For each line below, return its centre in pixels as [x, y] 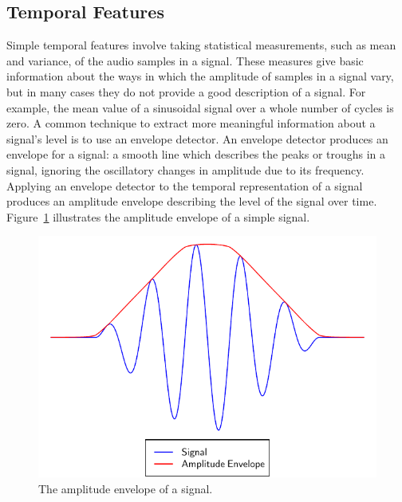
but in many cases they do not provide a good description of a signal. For [186, 91]
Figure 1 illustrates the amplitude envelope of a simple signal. [158, 216]
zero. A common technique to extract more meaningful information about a [191, 123]
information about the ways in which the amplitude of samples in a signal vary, [200, 76]
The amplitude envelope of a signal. [126, 488]
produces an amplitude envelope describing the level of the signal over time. [192, 201]
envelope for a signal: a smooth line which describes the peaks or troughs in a [196, 154]
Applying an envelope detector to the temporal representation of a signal [185, 185]
